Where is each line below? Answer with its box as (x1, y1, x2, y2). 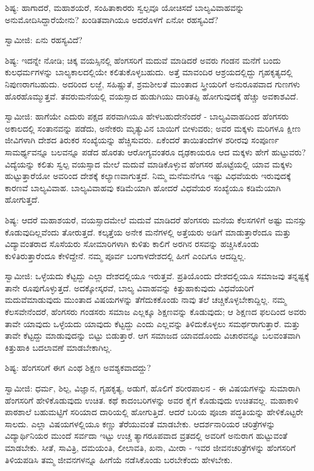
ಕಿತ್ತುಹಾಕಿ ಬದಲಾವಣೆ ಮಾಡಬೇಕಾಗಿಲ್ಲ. (5, 341, 112, 353)
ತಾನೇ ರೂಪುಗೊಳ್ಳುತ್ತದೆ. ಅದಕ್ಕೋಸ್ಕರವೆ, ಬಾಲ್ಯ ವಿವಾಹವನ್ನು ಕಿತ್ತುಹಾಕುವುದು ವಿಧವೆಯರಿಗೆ (5, 281, 254, 294)
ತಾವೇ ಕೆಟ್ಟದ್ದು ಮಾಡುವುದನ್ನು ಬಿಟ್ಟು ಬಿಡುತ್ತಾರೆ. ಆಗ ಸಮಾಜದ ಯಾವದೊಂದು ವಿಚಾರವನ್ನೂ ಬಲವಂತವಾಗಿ (5, 329, 301, 342)
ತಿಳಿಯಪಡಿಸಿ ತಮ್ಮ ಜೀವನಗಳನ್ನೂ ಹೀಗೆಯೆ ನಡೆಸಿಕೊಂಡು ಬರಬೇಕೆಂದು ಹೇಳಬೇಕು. (5, 453, 233, 466)
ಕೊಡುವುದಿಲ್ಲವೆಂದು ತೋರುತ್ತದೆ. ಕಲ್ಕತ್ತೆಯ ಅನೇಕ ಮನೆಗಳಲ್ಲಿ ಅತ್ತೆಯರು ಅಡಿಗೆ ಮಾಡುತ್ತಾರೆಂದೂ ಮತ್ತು (5, 225, 291, 238)
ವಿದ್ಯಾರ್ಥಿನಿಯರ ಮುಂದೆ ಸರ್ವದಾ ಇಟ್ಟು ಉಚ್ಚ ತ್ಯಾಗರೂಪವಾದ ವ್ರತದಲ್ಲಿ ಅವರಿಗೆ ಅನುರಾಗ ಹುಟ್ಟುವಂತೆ (5, 429, 288, 442)
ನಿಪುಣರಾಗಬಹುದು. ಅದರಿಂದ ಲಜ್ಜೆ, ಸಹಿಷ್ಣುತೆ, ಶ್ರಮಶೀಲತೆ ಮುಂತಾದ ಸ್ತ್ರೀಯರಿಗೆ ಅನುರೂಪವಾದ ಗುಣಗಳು (5, 77, 301, 90)
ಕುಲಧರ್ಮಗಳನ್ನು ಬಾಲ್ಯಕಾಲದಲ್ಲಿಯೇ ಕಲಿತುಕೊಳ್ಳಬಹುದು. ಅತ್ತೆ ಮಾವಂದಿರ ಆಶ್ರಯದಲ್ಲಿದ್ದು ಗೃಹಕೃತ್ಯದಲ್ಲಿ (5, 66, 293, 78)
